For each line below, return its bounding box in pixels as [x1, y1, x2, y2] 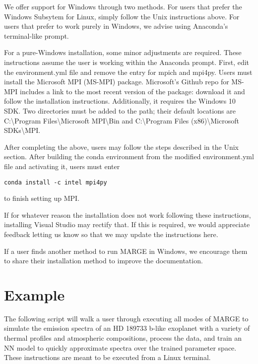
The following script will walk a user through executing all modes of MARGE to [4, 313, 249, 323]
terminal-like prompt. [4, 30, 69, 41]
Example [4, 284, 65, 304]
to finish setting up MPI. [4, 193, 80, 203]
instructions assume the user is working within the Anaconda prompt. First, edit [4, 57, 250, 67]
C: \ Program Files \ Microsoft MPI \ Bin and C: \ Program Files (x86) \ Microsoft [4, 115, 239, 125]
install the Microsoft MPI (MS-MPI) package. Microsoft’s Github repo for [4, 76, 229, 87]
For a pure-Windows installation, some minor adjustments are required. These [4, 47, 242, 58]
